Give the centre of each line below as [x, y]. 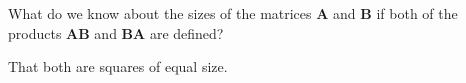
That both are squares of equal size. [118, 66]
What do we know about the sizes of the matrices [160, 13]
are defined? [186, 32]
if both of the [417, 13]
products [35, 32]
